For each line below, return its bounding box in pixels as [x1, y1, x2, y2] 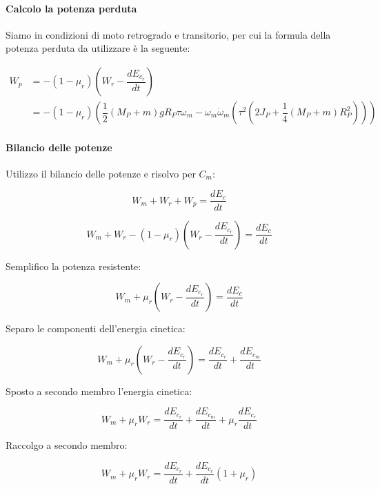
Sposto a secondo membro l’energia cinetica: [6, 383, 192, 398]
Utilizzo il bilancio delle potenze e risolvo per [6, 166, 196, 180]
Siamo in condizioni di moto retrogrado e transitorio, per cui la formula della [6, 27, 331, 41]
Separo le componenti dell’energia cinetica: [6, 321, 186, 336]
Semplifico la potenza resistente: [6, 258, 141, 273]
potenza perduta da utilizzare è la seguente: [6, 41, 190, 55]
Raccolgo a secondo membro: [6, 438, 128, 452]
